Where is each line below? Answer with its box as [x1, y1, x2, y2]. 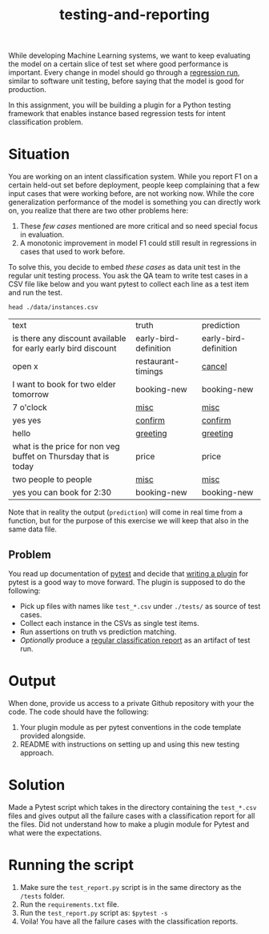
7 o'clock [12, 402, 48, 413]
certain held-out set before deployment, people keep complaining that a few [8, 180, 260, 190]
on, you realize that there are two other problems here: [8, 206, 189, 215]
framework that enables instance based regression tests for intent [8, 109, 226, 118]
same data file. [8, 524, 58, 534]
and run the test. [8, 288, 62, 298]
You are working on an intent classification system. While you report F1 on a [8, 172, 259, 182]
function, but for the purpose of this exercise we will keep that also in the [8, 516, 250, 526]
